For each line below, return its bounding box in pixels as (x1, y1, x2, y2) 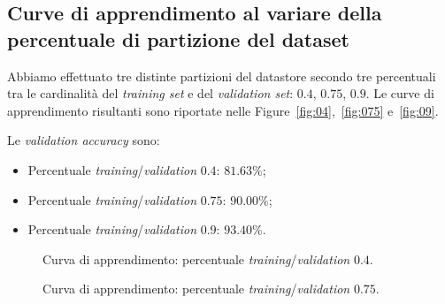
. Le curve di (365, 84, 434, 103)
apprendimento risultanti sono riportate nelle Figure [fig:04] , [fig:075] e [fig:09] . (7, 101, 439, 119)
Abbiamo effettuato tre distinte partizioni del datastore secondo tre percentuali (7, 66, 436, 85)
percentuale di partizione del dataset (7, 25, 349, 52)
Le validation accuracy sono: (7, 131, 160, 149)
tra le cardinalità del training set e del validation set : (7, 84, 294, 103)
